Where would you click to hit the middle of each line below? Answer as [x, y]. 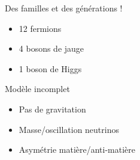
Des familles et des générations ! [64, 8]
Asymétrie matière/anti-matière [77, 149]
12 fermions [40, 28]
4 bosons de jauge [51, 48]
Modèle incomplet [37, 89]
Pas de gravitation [52, 109]
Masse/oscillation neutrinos [69, 129]
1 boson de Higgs [50, 68]
